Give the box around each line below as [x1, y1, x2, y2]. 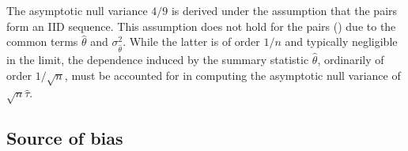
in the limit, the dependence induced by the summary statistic [6, 51, 309, 67]
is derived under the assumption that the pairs [171, 2, 398, 18]
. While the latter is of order [123, 33, 260, 50]
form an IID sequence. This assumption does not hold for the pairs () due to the [6, 17, 396, 34]
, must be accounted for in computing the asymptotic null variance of [64, 66, 401, 83]
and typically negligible [285, 33, 398, 50]
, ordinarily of [317, 51, 384, 67]
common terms [6, 33, 78, 50]
